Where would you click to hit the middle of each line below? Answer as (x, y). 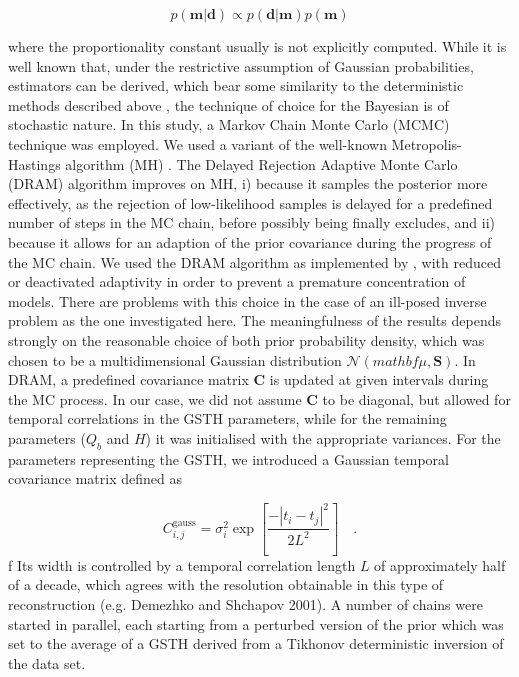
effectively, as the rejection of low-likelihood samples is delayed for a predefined (250, 202)
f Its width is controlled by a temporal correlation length (182, 564)
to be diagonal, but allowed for (416, 398)
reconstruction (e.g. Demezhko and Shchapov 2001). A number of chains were (245, 603)
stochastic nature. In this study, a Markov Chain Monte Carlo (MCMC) (229, 124)
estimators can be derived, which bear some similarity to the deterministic (236, 85)
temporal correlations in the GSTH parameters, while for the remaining (227, 418)
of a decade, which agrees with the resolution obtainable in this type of (226, 584)
